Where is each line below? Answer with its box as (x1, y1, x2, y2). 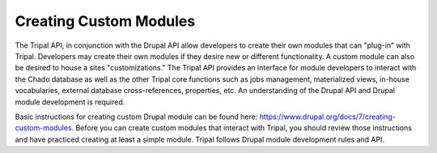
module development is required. (15, 97, 125, 107)
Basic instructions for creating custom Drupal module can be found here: (15, 112, 258, 121)
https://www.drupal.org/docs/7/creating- (259, 112, 397, 121)
